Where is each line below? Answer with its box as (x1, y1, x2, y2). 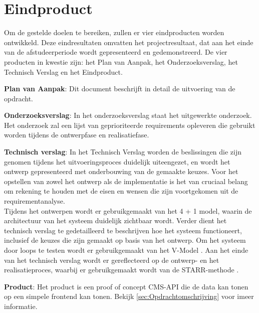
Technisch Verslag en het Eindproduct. (4, 66, 123, 77)
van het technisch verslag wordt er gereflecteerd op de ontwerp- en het (4, 254, 219, 265)
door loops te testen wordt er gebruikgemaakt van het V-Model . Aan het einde (4, 245, 248, 255)
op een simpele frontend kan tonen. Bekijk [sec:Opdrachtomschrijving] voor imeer (4, 291, 254, 301)
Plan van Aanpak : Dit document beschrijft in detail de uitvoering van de (4, 83, 235, 94)
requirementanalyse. (4, 196, 65, 206)
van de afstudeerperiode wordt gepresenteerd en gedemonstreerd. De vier (4, 47, 227, 57)
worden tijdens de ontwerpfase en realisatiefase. (4, 129, 149, 140)
